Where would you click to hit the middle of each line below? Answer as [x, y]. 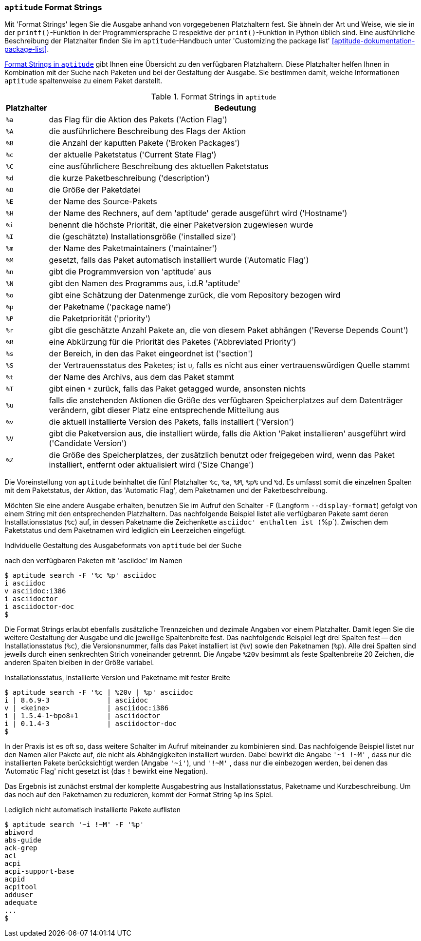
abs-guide [23, 840]
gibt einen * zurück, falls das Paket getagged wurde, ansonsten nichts [177, 389]
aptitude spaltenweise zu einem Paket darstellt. [83, 81]
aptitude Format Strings [53, 7]
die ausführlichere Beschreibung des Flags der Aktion [147, 131]
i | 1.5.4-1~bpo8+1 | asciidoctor [82, 716]
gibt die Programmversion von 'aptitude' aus [130, 272]
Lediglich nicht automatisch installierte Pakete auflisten [92, 810]
